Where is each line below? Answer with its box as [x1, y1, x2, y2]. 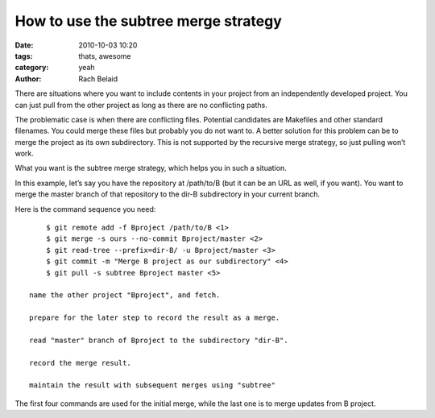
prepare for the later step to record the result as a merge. [29, 313, 280, 322]
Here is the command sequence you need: [14, 204, 156, 213]
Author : [14, 73, 42, 84]
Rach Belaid [78, 73, 118, 84]
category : [14, 63, 49, 72]
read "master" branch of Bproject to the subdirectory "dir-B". [29, 335, 289, 345]
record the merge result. [29, 358, 132, 367]
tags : [14, 51, 33, 60]
